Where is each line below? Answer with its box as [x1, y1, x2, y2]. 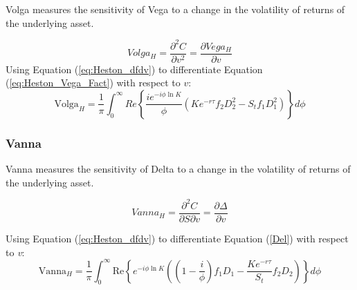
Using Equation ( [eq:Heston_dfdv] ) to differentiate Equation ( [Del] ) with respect [6, 231, 349, 245]
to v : [6, 244, 25, 259]
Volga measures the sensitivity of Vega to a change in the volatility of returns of [6, 2, 345, 16]
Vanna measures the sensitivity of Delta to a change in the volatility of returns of [6, 162, 351, 176]
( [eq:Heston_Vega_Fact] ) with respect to [6, 75, 181, 90]
